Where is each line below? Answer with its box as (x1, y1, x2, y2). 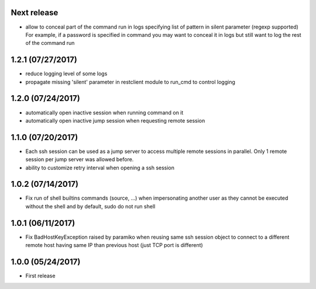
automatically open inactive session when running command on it (25, 109, 184, 116)
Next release (11, 8, 59, 18)
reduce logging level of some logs (25, 70, 108, 77)
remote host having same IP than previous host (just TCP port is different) (25, 242, 203, 249)
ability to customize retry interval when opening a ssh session (25, 164, 175, 171)
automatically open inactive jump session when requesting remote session (25, 117, 205, 124)
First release (25, 272, 56, 280)
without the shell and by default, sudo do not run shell (25, 203, 156, 210)
